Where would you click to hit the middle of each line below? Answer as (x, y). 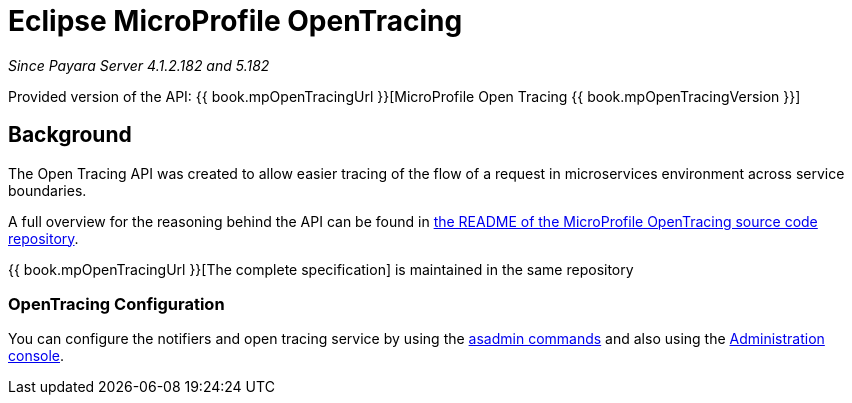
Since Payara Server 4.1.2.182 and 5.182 (139, 65)
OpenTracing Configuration (116, 303)
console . (36, 356)
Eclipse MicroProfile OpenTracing (235, 21)
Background (70, 135)
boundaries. (47, 190)
